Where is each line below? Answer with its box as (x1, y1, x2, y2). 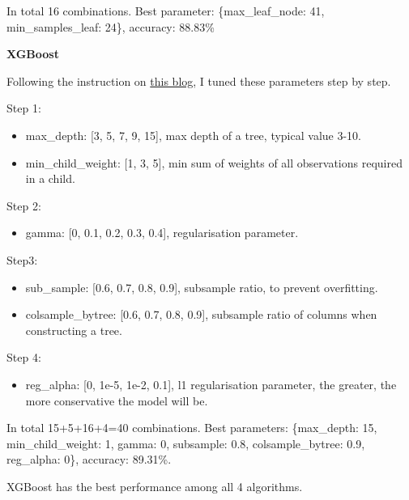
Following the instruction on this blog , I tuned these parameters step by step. (6, 72, 391, 89)
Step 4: (6, 349, 41, 366)
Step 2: (6, 197, 41, 214)
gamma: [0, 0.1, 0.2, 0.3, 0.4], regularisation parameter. (25, 224, 299, 241)
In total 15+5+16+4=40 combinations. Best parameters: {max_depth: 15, (6, 419, 377, 436)
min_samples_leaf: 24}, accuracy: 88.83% (6, 18, 215, 35)
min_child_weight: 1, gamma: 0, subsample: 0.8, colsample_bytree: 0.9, (6, 434, 365, 451)
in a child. (25, 170, 75, 187)
